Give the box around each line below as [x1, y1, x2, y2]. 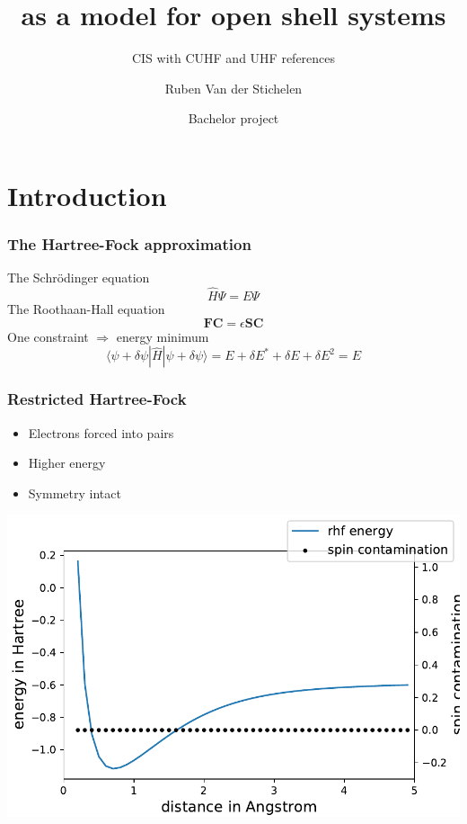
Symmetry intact [28, 483, 121, 502]
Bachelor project [188, 109, 279, 128]
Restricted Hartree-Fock [7, 388, 187, 410]
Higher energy [28, 453, 106, 472]
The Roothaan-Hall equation [7, 300, 165, 318]
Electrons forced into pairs [28, 423, 174, 442]
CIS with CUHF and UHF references [131, 49, 336, 67]
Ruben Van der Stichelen [164, 78, 303, 97]
